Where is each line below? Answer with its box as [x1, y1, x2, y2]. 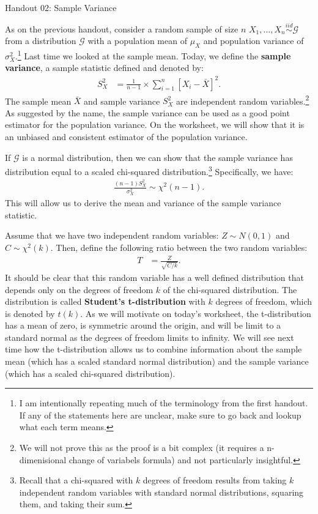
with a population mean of [87, 34, 187, 47]
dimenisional [19, 453, 67, 466]
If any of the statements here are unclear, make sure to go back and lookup [19, 408, 301, 421]
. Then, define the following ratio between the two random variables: [50, 241, 308, 254]
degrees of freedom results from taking [142, 474, 287, 486]
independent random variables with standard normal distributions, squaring [19, 485, 304, 498]
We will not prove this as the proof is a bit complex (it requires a [19, 441, 264, 454]
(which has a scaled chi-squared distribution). [5, 367, 176, 379]
